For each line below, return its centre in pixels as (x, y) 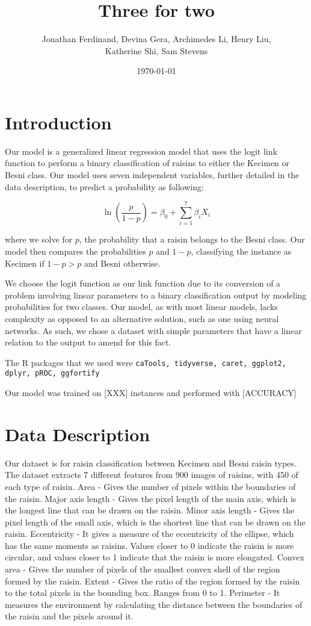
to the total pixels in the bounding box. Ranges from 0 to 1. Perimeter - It (143, 593)
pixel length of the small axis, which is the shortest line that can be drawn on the (155, 522)
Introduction (58, 122)
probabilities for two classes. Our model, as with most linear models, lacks (141, 307)
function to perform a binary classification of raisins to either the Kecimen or (147, 163)
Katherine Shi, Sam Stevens (156, 50)
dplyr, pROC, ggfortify (52, 373)
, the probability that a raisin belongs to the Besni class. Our (192, 239)
